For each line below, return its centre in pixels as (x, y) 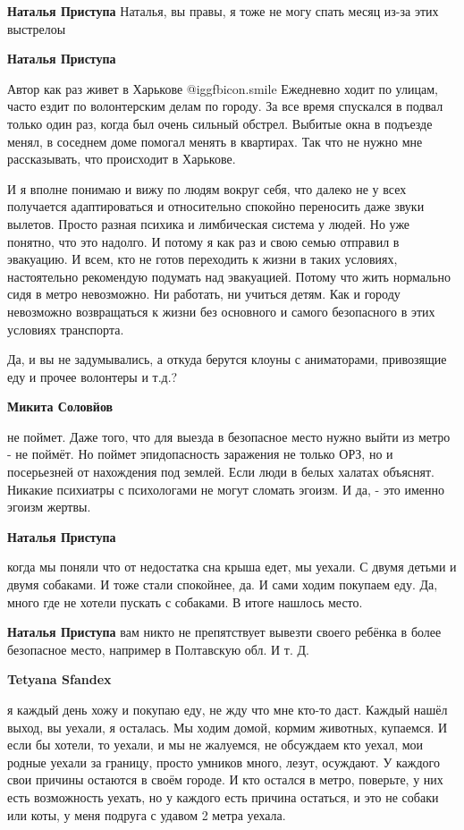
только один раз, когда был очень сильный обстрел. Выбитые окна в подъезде (220, 123)
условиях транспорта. (66, 329)
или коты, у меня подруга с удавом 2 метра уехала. (147, 814)
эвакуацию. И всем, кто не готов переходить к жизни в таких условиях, (202, 259)
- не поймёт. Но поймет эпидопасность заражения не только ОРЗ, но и (200, 454)
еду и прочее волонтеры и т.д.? (93, 376)
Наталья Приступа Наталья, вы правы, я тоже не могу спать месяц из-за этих (223, 11)
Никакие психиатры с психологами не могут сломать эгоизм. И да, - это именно (226, 489)
